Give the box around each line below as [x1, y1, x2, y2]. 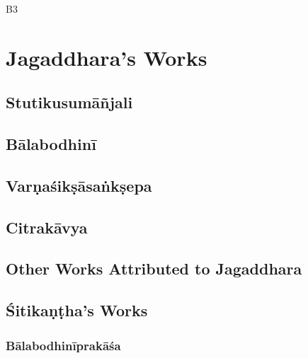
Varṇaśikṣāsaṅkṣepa [6, 174, 152, 196]
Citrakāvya [6, 216, 88, 238]
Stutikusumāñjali [6, 91, 133, 113]
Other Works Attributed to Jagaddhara [6, 258, 302, 279]
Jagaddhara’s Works [6, 42, 207, 71]
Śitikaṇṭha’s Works [6, 299, 148, 321]
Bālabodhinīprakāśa [6, 336, 121, 354]
